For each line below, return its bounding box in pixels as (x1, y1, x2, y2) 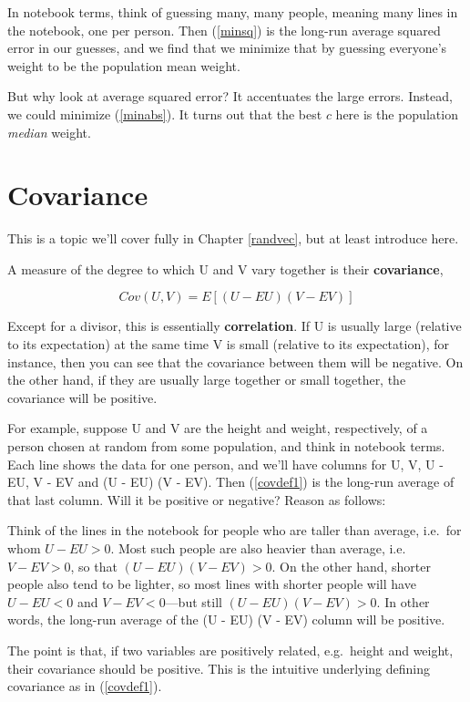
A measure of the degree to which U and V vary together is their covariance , (7, 259, 444, 278)
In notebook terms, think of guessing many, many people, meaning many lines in (7, 3, 458, 21)
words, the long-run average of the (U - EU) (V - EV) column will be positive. (7, 610, 445, 629)
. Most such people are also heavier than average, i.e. (110, 539, 406, 557)
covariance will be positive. (7, 387, 158, 407)
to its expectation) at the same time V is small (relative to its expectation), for (7, 335, 449, 354)
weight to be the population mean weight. (7, 56, 240, 75)
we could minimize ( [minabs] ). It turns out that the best (7, 104, 322, 123)
